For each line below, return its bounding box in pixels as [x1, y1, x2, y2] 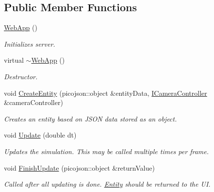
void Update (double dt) [4, 130, 77, 140]
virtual [4, 55, 24, 65]
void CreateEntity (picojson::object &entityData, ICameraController [4, 87, 207, 98]
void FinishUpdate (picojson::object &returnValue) [4, 162, 155, 173]
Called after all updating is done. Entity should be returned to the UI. [4, 179, 211, 189]
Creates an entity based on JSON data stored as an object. [4, 113, 177, 123]
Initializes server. [4, 38, 55, 49]
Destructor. [4, 71, 38, 81]
